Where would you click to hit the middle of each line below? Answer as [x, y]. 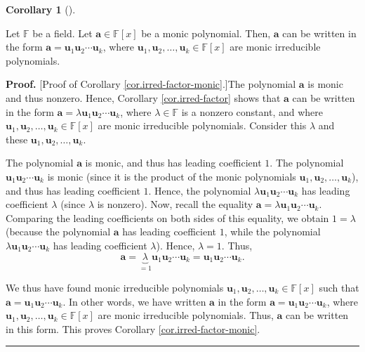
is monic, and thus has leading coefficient [173, 163]
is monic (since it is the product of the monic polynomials [172, 176]
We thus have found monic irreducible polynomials [115, 287]
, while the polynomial [272, 232]
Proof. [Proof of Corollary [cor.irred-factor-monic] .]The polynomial [151, 84]
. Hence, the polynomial [200, 190]
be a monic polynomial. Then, [206, 33]
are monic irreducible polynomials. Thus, [186, 315]
